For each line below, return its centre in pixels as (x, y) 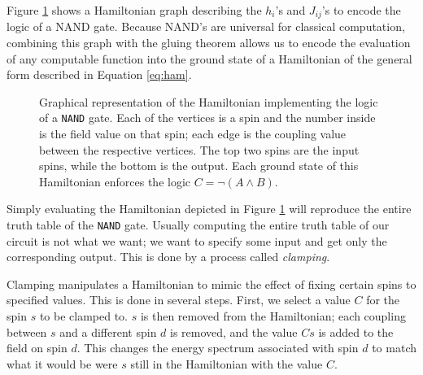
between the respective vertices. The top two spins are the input (199, 149)
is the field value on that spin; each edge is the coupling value (193, 134)
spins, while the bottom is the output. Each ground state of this (199, 166)
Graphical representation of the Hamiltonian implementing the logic (209, 101)
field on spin (37, 348)
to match (394, 348)
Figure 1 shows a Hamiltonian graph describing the (134, 10)
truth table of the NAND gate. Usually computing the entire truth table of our (198, 225)
